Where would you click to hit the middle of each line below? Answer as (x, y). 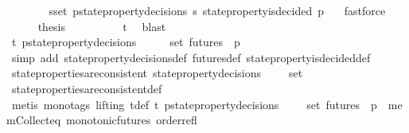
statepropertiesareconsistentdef (87, 88)
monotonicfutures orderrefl (132, 120)
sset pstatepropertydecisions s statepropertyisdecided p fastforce (217, 10)
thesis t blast (102, 26)
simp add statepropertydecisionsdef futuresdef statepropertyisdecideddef (191, 57)
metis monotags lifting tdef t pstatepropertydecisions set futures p (194, 104)
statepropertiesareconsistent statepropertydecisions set (157, 73)
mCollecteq (34, 120)
